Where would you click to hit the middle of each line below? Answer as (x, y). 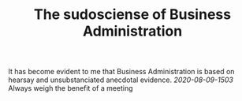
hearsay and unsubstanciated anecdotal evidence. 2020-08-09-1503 (121, 80)
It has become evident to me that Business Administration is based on (121, 72)
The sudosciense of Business (132, 15)
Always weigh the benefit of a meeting (71, 88)
